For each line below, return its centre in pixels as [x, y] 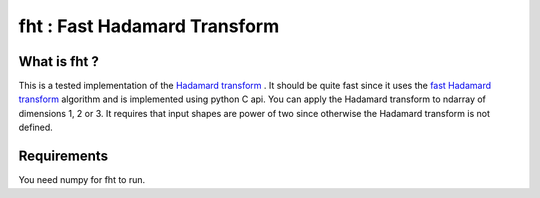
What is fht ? [58, 61]
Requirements [63, 156]
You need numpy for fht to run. [82, 180]
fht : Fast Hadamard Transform [149, 26]
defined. [36, 127]
